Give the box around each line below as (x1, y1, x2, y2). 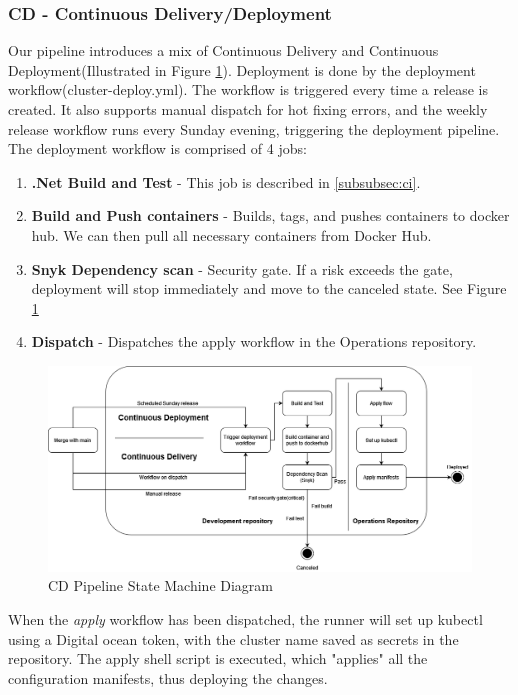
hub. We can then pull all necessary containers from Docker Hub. (31, 224, 432, 245)
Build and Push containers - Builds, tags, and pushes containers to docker (31, 205, 510, 226)
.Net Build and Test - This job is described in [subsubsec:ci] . (31, 171, 421, 192)
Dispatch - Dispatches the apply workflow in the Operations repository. (31, 331, 477, 352)
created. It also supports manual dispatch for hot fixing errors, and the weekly (8, 99, 488, 119)
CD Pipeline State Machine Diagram (48, 575, 274, 596)
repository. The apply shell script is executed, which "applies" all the (8, 648, 428, 669)
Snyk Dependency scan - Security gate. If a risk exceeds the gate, (31, 258, 453, 279)
